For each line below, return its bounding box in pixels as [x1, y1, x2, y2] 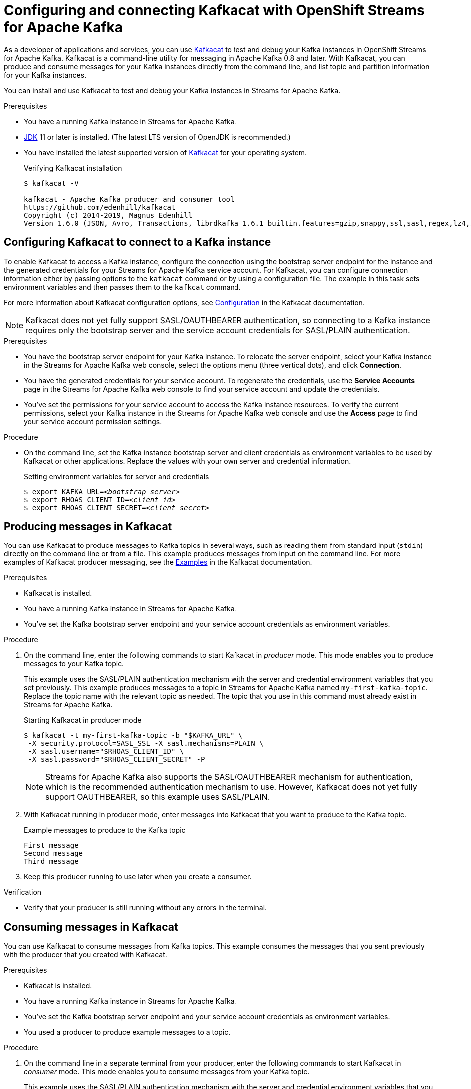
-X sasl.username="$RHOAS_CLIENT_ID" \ [28, 747, 184, 756]
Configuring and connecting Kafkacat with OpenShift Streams [4, 2, 425, 19]
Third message [24, 857, 79, 866]
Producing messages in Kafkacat [4, 520, 172, 533]
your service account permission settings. [24, 417, 162, 426]
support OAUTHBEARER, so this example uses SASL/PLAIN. [45, 792, 270, 802]
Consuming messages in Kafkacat [4, 920, 178, 933]
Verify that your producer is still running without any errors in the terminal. [24, 903, 267, 912]
